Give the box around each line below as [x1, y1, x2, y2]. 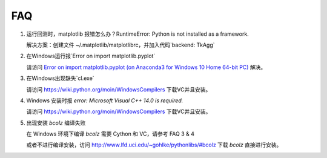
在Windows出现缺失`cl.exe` [26, 74, 94, 82]
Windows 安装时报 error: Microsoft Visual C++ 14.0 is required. [26, 97, 183, 104]
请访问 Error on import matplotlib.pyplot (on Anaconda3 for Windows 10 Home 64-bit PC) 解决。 [26, 64, 266, 71]
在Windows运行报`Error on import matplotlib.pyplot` [26, 52, 156, 60]
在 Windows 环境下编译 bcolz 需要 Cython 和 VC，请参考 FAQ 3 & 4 [26, 130, 195, 137]
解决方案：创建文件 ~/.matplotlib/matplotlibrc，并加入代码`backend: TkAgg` [26, 41, 215, 48]
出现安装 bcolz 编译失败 [26, 119, 86, 127]
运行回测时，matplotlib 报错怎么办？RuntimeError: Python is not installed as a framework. [26, 30, 249, 38]
